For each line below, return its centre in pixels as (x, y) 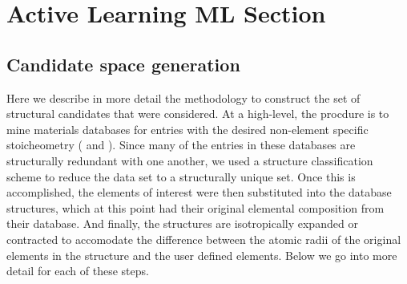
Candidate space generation (123, 64)
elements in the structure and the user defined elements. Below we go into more (202, 255)
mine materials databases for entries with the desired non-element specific (187, 129)
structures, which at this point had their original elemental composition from (195, 207)
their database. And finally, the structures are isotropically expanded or (182, 223)
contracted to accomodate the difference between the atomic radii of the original (204, 239)
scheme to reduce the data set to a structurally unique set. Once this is (181, 176)
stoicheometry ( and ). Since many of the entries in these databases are (181, 145)
